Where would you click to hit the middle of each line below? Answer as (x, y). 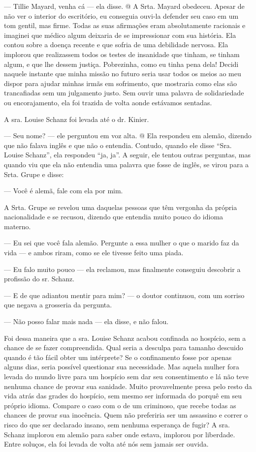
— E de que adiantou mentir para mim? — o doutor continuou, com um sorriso (124, 295)
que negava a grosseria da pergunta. (58, 305)
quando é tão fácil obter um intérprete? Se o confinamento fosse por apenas (118, 357)
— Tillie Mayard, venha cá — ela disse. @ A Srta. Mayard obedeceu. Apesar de (124, 6)
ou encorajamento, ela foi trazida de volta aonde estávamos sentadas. (108, 102)
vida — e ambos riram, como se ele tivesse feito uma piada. (94, 253)
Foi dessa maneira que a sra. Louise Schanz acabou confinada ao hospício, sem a (125, 338)
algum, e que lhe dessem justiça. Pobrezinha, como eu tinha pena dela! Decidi (121, 64)
